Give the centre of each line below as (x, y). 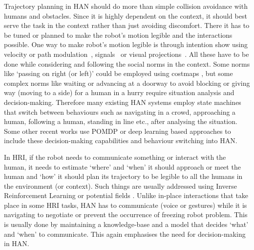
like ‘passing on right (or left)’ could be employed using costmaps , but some (118, 73)
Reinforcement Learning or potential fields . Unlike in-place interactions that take (126, 195)
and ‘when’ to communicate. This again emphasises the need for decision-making (125, 234)
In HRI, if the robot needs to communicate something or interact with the (115, 157)
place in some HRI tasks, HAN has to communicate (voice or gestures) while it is (126, 205)
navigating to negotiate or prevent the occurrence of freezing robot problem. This (126, 214)
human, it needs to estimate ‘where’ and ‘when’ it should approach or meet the (122, 166)
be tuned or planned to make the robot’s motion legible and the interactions (118, 35)
